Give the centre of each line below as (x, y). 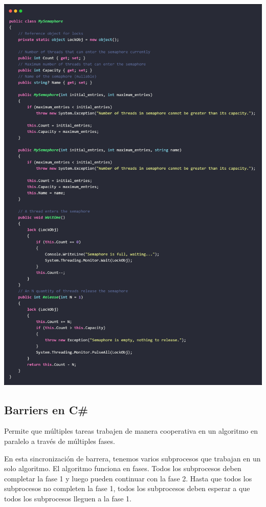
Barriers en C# (46, 409)
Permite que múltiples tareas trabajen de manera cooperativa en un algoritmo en (131, 431)
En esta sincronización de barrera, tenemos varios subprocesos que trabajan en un (132, 458)
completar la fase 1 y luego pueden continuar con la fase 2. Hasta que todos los (128, 478)
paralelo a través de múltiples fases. (60, 441)
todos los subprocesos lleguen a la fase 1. (68, 498)
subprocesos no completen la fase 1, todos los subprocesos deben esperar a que (127, 488)
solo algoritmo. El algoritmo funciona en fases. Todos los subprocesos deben (123, 468)
